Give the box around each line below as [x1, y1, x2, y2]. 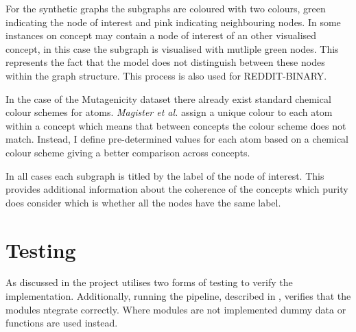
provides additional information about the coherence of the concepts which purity [5, 182, 348, 196]
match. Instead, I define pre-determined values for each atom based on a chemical [5, 132, 349, 146]
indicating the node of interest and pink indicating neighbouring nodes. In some [5, 14, 341, 29]
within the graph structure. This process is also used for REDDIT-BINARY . [5, 68, 327, 82]
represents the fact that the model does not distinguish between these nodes [5, 55, 325, 69]
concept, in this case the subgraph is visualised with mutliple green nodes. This [5, 41, 339, 56]
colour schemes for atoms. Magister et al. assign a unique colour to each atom [5, 105, 333, 119]
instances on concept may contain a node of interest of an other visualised [5, 28, 317, 43]
